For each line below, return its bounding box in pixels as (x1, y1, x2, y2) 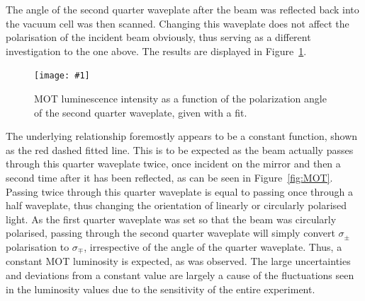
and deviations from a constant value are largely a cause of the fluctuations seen (6, 268, 354, 283)
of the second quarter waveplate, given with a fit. (34, 105, 247, 119)
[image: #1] (34, 71, 90, 81)
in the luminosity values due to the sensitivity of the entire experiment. (6, 281, 315, 296)
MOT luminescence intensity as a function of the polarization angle (34, 91, 327, 106)
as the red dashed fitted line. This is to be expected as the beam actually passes (6, 142, 354, 157)
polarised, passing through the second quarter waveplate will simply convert (6, 225, 335, 240)
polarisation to (6, 239, 69, 254)
